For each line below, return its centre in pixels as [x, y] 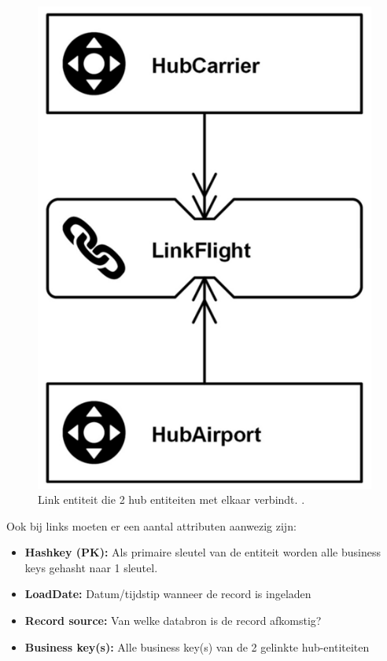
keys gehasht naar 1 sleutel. [91, 567]
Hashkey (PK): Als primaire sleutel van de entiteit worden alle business [203, 552]
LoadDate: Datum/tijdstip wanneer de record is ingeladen [168, 594]
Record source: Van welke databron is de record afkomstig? [173, 621]
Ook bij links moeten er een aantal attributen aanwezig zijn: [151, 525]
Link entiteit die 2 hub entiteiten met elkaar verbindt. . [171, 499]
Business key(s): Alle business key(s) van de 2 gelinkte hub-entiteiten [197, 646]
